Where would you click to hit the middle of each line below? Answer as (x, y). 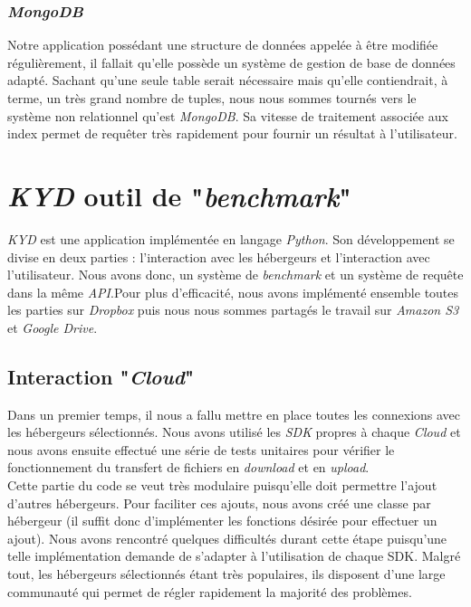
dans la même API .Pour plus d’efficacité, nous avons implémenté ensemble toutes (233, 292)
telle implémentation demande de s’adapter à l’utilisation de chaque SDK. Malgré (234, 556)
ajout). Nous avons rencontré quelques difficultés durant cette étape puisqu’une (227, 538)
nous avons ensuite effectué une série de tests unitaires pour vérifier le (201, 449)
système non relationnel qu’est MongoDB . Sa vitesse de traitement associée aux (228, 115)
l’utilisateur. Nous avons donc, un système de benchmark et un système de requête (235, 275)
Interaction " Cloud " (101, 376)
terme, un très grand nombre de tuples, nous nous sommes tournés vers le (212, 98)
